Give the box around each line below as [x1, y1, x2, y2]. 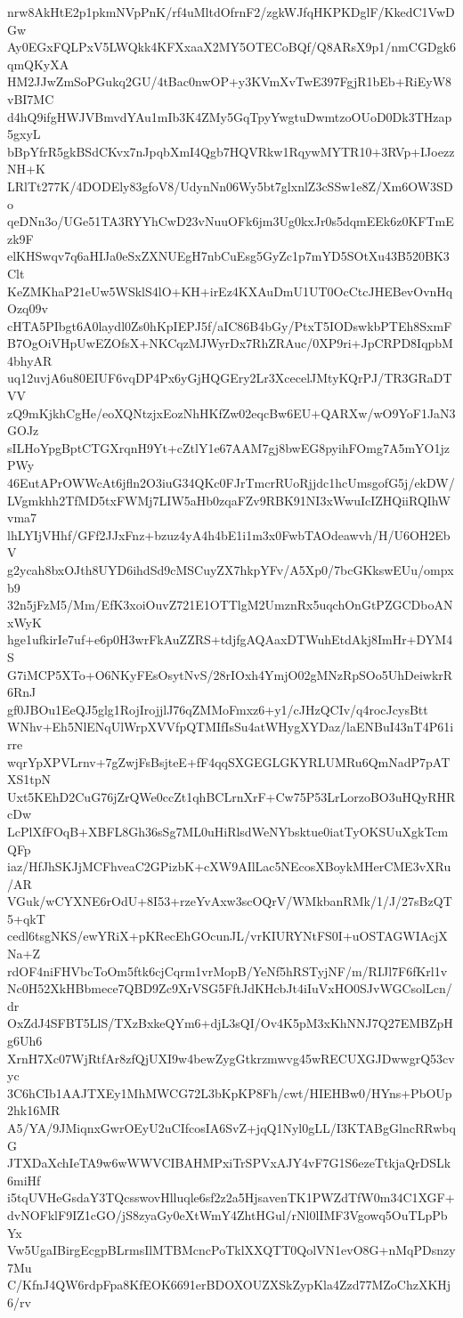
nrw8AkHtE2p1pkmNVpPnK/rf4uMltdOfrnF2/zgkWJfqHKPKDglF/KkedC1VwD [7, 3, 455, 20]
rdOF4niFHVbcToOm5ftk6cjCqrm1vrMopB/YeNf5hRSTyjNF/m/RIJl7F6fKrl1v [7, 961, 448, 980]
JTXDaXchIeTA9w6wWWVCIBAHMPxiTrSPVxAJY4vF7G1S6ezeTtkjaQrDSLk [7, 1153, 451, 1172]
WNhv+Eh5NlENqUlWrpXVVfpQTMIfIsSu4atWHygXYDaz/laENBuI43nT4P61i [7, 717, 454, 736]
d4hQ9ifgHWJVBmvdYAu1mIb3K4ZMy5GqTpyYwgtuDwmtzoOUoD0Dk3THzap [7, 107, 452, 125]
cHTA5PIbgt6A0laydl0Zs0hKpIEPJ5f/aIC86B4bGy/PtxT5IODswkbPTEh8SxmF [7, 316, 452, 335]
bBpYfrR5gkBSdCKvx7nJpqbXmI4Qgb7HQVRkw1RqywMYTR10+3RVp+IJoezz [7, 142, 455, 160]
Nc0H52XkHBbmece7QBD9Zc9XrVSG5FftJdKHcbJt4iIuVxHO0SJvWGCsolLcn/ [7, 979, 452, 998]
